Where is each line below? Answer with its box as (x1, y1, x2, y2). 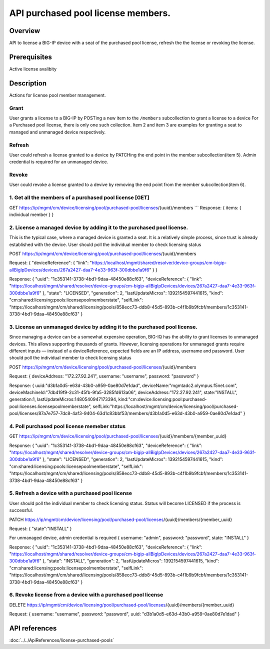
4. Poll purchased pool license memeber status (9, 422, 126, 429)
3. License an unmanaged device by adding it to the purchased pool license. (9, 323, 197, 330)
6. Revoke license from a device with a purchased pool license (9, 591, 163, 598)
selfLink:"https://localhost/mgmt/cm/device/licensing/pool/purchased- (92, 403, 238, 409)
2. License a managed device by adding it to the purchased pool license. (9, 224, 188, 231)
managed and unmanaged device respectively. (9, 129, 106, 135)
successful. (9, 507, 33, 513)
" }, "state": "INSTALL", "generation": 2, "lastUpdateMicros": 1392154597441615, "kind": (39, 558, 219, 564)
